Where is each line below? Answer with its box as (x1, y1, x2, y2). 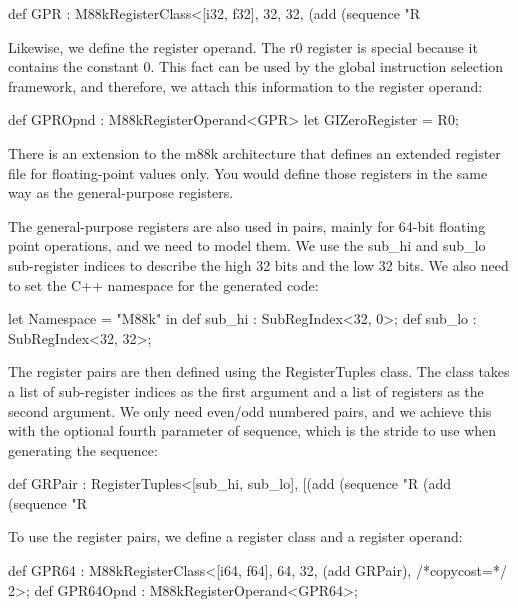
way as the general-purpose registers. (8, 182, 234, 203)
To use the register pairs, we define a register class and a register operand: (8, 526, 463, 547)
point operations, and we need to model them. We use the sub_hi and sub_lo (8, 235, 486, 256)
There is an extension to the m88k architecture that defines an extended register (8, 142, 501, 163)
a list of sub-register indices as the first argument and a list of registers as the (8, 380, 484, 401)
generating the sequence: (8, 439, 158, 460)
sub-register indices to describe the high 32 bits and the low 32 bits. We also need (8, 254, 509, 275)
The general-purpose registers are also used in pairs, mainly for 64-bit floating (8, 215, 486, 236)
